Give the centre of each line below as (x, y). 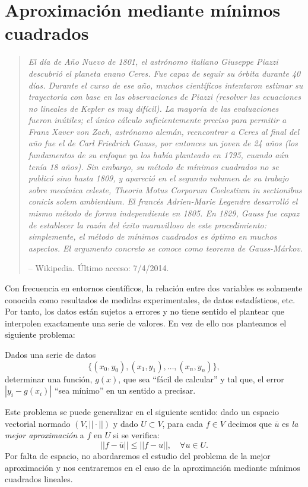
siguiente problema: (40, 334)
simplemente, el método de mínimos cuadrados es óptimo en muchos (153, 236)
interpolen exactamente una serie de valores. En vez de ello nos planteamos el (146, 323)
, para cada (183, 423)
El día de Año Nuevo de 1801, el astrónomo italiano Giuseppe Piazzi (153, 62)
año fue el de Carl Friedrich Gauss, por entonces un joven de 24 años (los (163, 143)
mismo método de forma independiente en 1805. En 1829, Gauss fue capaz (164, 213)
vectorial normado (38, 423)
